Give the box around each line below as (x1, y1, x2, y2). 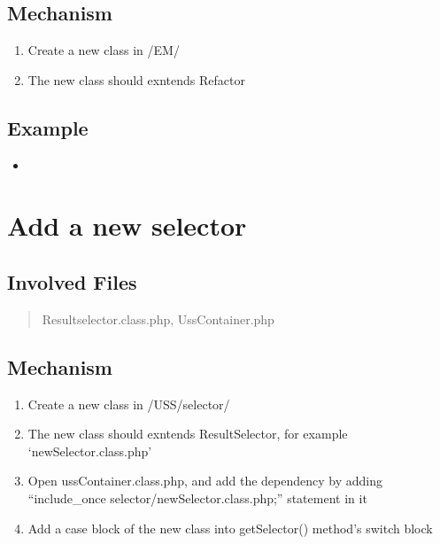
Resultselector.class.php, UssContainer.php (42, 309, 274, 328)
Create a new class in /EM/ (27, 41, 180, 59)
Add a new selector (7, 207, 247, 244)
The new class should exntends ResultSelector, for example (27, 424, 348, 443)
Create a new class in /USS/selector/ (27, 394, 230, 413)
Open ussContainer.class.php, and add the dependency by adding (27, 471, 382, 490)
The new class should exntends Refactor (27, 70, 245, 89)
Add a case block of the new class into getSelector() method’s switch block (27, 518, 433, 537)
